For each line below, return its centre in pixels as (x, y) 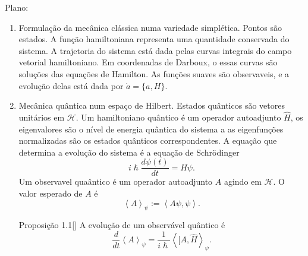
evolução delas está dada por (71, 85)
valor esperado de (51, 193)
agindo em (243, 181)
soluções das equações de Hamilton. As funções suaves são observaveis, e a (154, 73)
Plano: (17, 7)
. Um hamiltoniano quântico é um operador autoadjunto (178, 117)
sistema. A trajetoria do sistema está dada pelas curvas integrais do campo (155, 50)
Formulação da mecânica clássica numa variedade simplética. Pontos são (150, 27)
